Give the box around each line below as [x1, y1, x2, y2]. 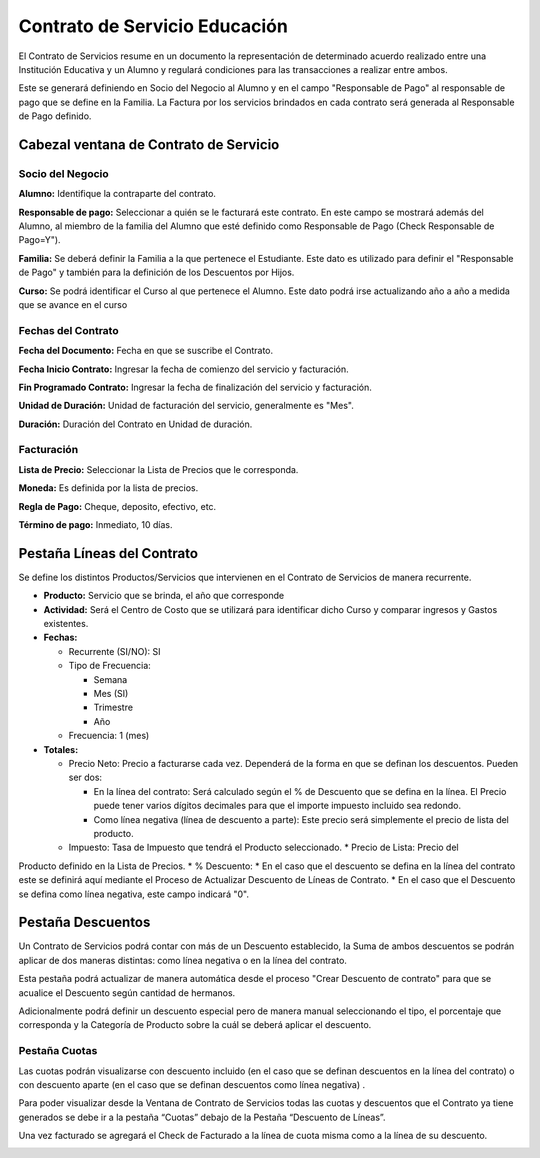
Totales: [43, 743, 79, 755]
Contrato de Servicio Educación [18, 15, 289, 37]
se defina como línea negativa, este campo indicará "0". [18, 888, 250, 900]
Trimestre [93, 701, 134, 714]
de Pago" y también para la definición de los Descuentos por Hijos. [18, 266, 295, 279]
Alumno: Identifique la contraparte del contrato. [18, 188, 217, 200]
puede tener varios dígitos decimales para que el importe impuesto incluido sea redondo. [93, 800, 462, 812]
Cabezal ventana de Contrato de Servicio [18, 136, 280, 153]
